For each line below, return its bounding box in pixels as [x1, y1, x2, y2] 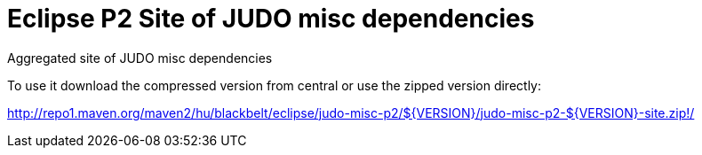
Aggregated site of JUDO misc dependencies [7, 50, 273, 66]
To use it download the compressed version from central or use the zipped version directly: [7, 77, 542, 93]
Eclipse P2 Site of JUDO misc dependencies [7, 4, 535, 34]
